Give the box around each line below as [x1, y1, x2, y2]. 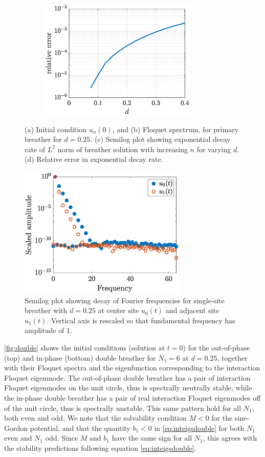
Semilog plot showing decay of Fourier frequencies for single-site [25, 295, 225, 305]
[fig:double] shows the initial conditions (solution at [4, 342, 165, 352]
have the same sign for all [112, 432, 192, 443]
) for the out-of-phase [183, 342, 250, 352]
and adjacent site [165, 305, 219, 316]
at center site [98, 305, 139, 316]
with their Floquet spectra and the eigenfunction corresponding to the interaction [4, 362, 260, 373]
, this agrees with [203, 432, 257, 443]
